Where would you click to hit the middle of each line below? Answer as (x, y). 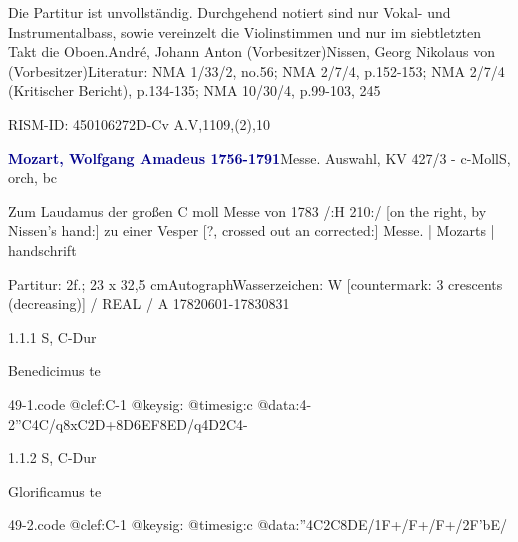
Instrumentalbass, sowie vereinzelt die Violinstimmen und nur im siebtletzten (245, 31)
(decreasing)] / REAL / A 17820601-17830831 (149, 303)
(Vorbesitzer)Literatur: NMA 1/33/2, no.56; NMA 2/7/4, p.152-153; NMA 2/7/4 (256, 70)
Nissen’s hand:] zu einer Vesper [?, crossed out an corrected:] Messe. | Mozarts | (251, 230)
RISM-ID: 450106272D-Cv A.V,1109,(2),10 (139, 123)
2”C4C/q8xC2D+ (62, 423)
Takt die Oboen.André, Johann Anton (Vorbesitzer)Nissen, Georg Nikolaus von (251, 51)
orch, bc (33, 177)
